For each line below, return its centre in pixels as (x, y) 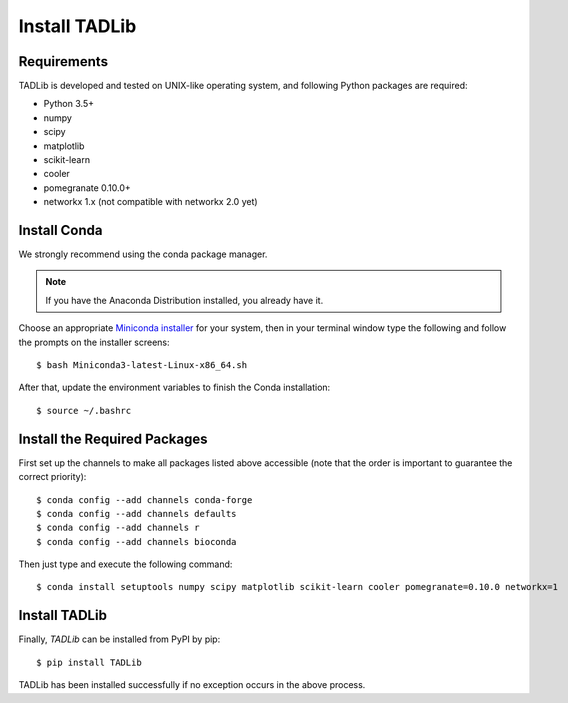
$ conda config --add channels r (118, 528)
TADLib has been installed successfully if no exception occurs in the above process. (192, 685)
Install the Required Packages (113, 438)
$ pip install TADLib (89, 662)
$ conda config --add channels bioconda (136, 541)
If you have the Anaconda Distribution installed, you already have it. (184, 300)
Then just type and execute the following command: (125, 564)
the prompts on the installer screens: (94, 342)
